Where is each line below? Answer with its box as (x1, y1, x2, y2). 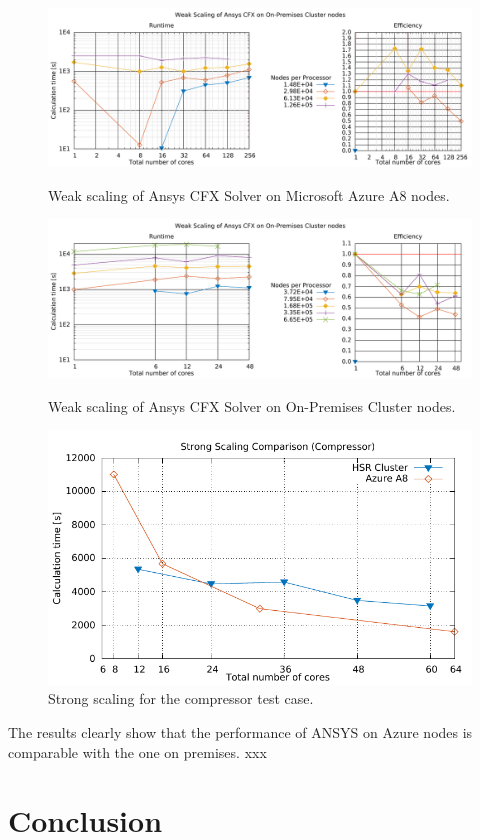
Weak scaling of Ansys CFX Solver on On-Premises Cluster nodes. (48, 395, 456, 416)
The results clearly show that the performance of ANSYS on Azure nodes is (8, 721, 473, 742)
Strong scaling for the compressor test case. (48, 688, 314, 709)
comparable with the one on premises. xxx (8, 741, 267, 762)
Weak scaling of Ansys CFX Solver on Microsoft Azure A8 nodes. (48, 184, 450, 205)
